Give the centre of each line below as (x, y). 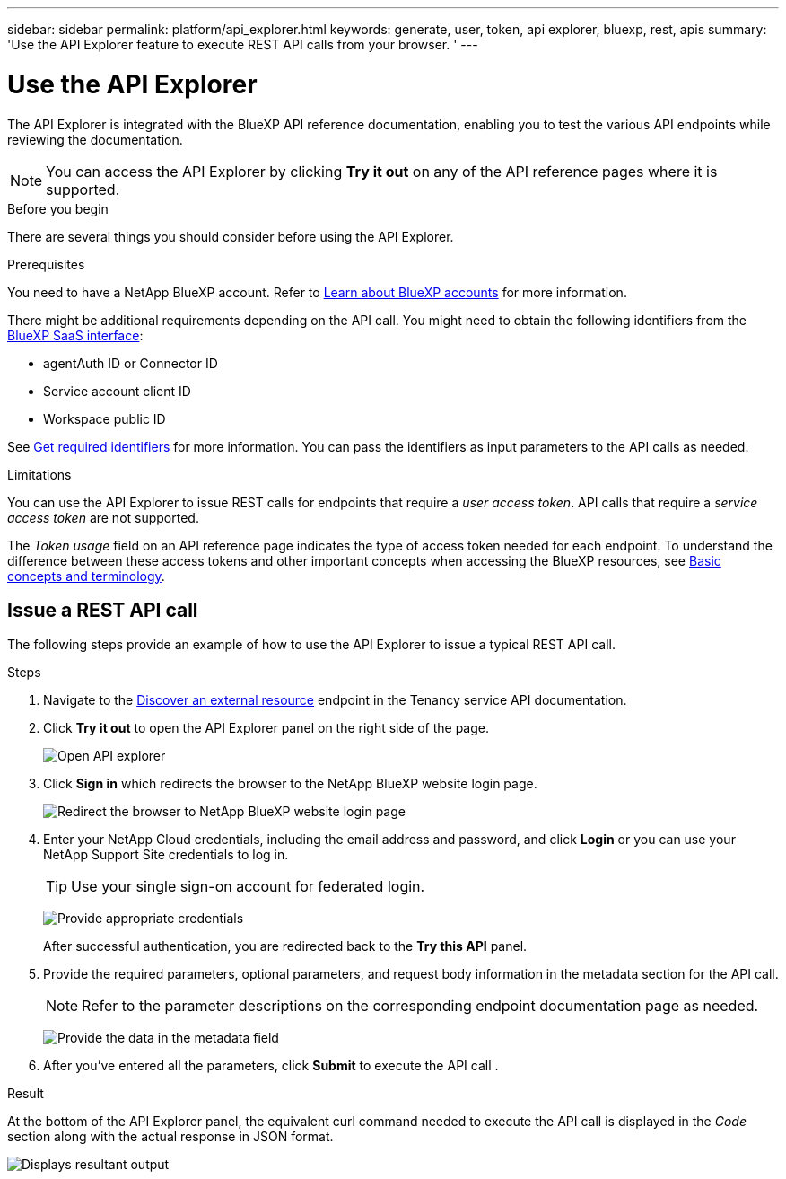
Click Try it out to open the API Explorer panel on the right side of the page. (266, 728)
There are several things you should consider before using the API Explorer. (231, 236)
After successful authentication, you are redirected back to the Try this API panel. (285, 946)
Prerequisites (46, 264)
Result (26, 1094)
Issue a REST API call (103, 610)
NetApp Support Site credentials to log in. (166, 855)
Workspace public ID (105, 418)
